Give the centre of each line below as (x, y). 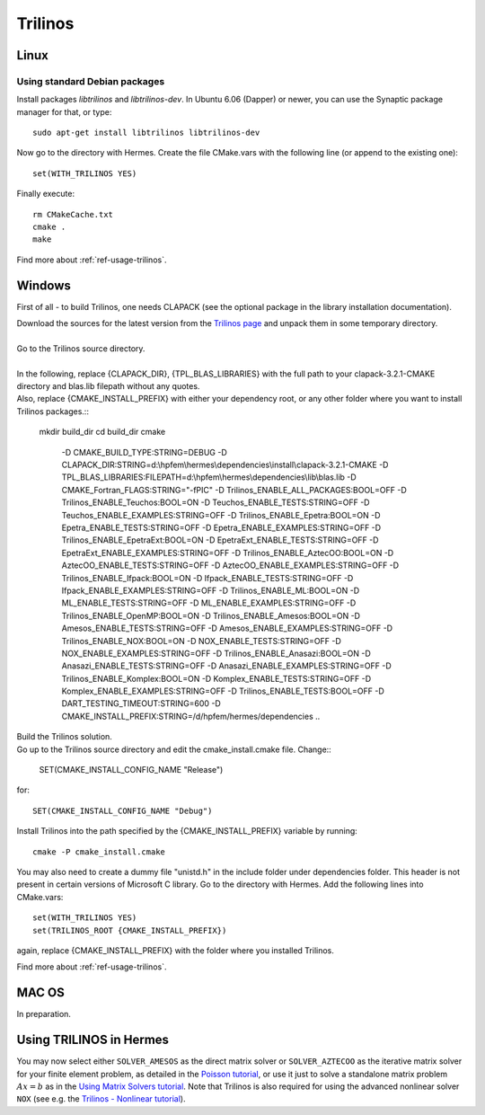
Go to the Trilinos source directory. (81, 348)
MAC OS (40, 993)
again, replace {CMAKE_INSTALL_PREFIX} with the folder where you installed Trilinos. (175, 950)
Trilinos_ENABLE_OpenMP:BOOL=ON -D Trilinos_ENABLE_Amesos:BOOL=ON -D (211, 615)
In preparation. (44, 1014)
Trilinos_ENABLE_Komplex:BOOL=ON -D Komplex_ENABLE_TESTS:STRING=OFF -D (216, 678)
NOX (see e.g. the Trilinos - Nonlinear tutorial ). (101, 1099)
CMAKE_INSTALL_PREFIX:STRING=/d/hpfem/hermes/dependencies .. (191, 716)
